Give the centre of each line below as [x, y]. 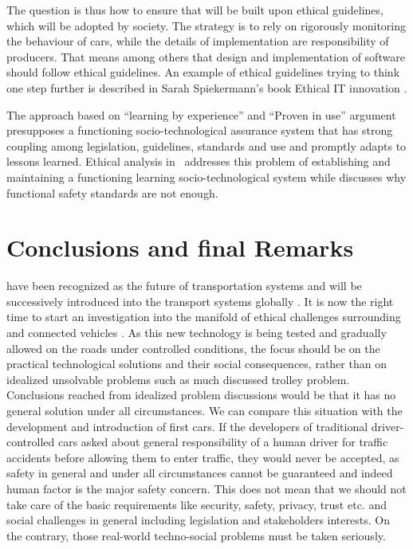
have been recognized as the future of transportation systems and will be [184, 286]
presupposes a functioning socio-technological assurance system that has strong [200, 130]
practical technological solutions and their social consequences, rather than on [197, 364]
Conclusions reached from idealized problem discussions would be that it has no [201, 395]
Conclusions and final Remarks [180, 247]
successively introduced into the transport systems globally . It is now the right [200, 301]
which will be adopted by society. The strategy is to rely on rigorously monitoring [206, 25]
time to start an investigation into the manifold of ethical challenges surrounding [204, 317]
